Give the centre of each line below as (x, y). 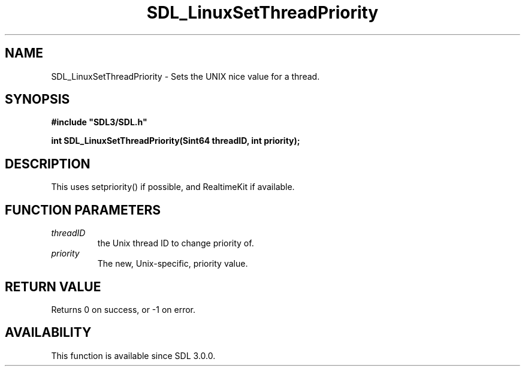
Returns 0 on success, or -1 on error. (123, 309)
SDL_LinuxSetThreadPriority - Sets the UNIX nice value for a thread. (185, 76)
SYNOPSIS (37, 99)
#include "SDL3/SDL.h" (99, 122)
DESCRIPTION (48, 164)
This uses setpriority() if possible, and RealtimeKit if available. (173, 187)
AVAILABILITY (48, 333)
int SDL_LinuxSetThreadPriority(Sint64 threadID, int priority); (176, 141)
